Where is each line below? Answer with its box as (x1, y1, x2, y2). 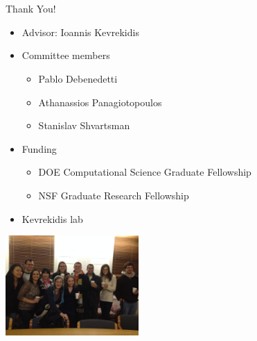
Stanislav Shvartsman (38, 118, 130, 133)
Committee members (21, 48, 110, 63)
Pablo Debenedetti (38, 71, 118, 85)
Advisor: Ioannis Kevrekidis (21, 24, 139, 39)
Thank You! (6, 1, 56, 16)
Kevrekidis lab (21, 211, 83, 226)
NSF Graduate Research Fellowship (38, 188, 189, 202)
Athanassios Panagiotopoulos (38, 94, 162, 109)
